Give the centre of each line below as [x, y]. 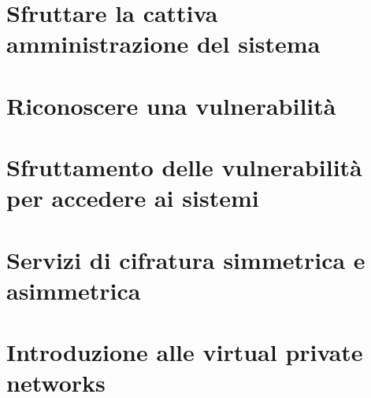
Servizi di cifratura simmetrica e [186, 259]
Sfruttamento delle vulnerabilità [184, 167]
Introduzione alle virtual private [185, 352]
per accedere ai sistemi [133, 198]
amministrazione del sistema [163, 44]
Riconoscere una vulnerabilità [171, 105]
